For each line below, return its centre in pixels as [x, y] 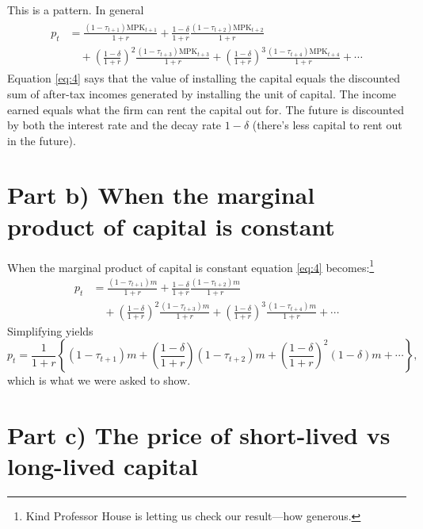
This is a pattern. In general [76, 10]
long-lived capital [103, 466]
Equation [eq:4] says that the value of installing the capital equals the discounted [204, 78]
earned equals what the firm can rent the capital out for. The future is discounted [206, 109]
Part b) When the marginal [161, 195]
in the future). [42, 140]
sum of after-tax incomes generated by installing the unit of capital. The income [202, 93]
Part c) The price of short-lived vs [199, 434]
